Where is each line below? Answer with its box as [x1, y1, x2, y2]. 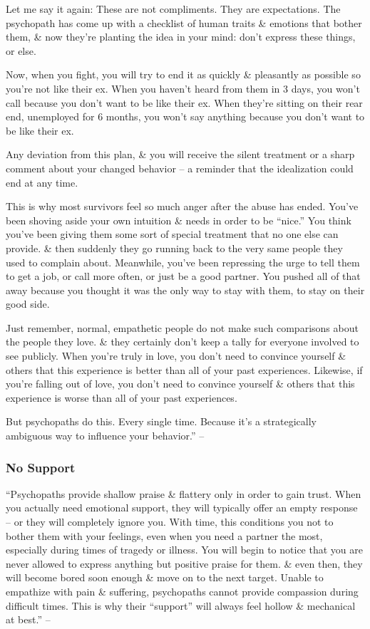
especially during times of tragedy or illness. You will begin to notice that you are [6, 542, 363, 557]
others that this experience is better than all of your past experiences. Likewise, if [6, 362, 363, 377]
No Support [6, 458, 76, 476]
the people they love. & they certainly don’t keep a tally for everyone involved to [6, 334, 359, 349]
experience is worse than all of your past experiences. [6, 390, 237, 405]
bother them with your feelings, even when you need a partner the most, [6, 528, 323, 543]
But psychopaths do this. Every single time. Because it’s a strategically [6, 414, 317, 429]
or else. [6, 43, 36, 58]
